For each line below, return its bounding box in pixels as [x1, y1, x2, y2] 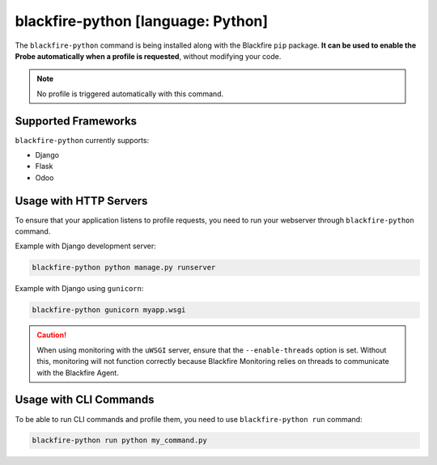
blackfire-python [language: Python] [15, 12, 269, 30]
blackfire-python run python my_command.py [32, 436, 208, 445]
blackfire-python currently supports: [15, 135, 150, 145]
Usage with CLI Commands [15, 393, 155, 407]
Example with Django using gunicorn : [15, 284, 144, 294]
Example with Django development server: [15, 241, 157, 251]
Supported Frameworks [15, 114, 138, 128]
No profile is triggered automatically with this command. [36, 89, 224, 99]
